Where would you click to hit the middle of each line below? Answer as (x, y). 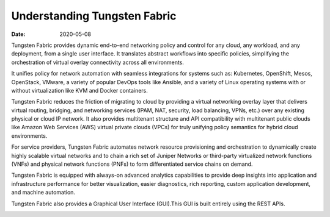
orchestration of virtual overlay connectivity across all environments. (98, 62)
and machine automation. (43, 193)
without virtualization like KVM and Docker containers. (79, 90)
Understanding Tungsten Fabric (94, 16)
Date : (18, 34)
